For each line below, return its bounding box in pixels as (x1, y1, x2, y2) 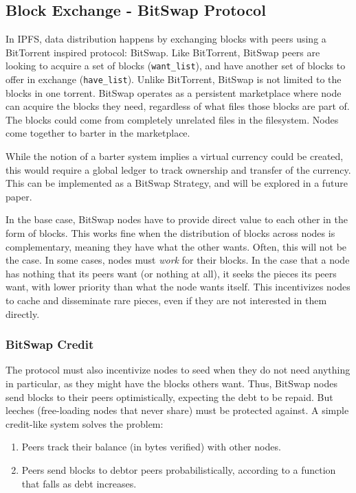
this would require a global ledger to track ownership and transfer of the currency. (5, 162, 351, 176)
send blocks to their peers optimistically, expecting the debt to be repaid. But (5, 389, 333, 404)
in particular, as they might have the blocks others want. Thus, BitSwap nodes (5, 376, 337, 391)
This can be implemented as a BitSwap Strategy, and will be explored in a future (5, 176, 348, 190)
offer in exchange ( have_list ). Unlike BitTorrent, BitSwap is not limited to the (5, 72, 342, 87)
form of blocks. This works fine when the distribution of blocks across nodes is (5, 226, 335, 240)
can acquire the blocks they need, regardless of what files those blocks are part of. (5, 99, 350, 113)
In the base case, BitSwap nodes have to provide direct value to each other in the (5, 212, 348, 227)
